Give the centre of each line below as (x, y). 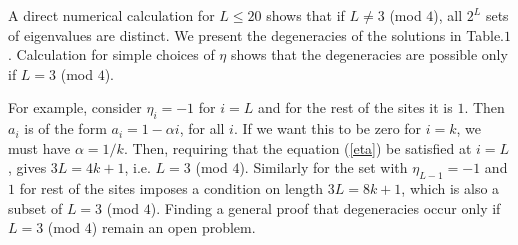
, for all (202, 128)
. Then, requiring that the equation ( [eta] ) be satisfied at (297, 147)
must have (39, 147)
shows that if (305, 15)
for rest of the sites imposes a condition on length (171, 188)
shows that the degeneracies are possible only (369, 54)
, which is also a (450, 188)
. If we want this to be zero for (327, 128)
